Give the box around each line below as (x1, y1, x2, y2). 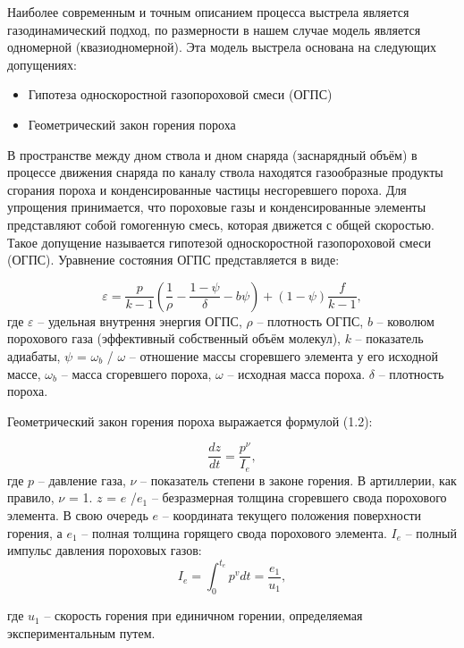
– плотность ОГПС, (257, 311, 364, 330)
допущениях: (7, 55, 77, 73)
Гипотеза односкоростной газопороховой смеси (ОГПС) (28, 85, 333, 104)
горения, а (7, 523, 63, 542)
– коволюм (376, 311, 434, 330)
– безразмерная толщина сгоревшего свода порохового (151, 488, 447, 507)
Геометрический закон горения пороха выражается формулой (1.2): (7, 411, 373, 430)
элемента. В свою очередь (7, 506, 148, 525)
